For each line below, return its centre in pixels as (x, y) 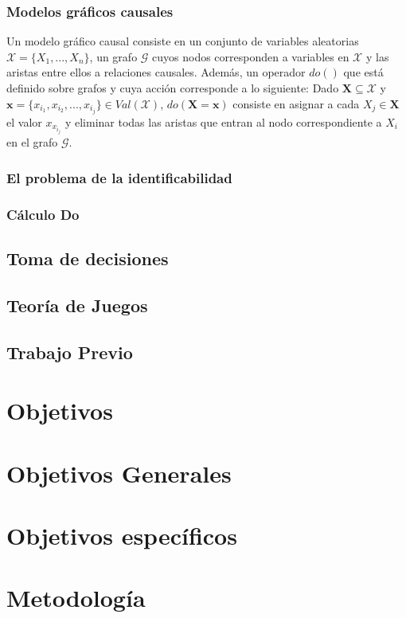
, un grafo (113, 56)
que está (363, 72)
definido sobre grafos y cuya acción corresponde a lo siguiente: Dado (173, 88)
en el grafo (32, 142)
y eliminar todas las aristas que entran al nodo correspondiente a (223, 121)
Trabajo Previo (70, 352)
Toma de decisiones (88, 258)
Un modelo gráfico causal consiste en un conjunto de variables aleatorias (183, 41)
